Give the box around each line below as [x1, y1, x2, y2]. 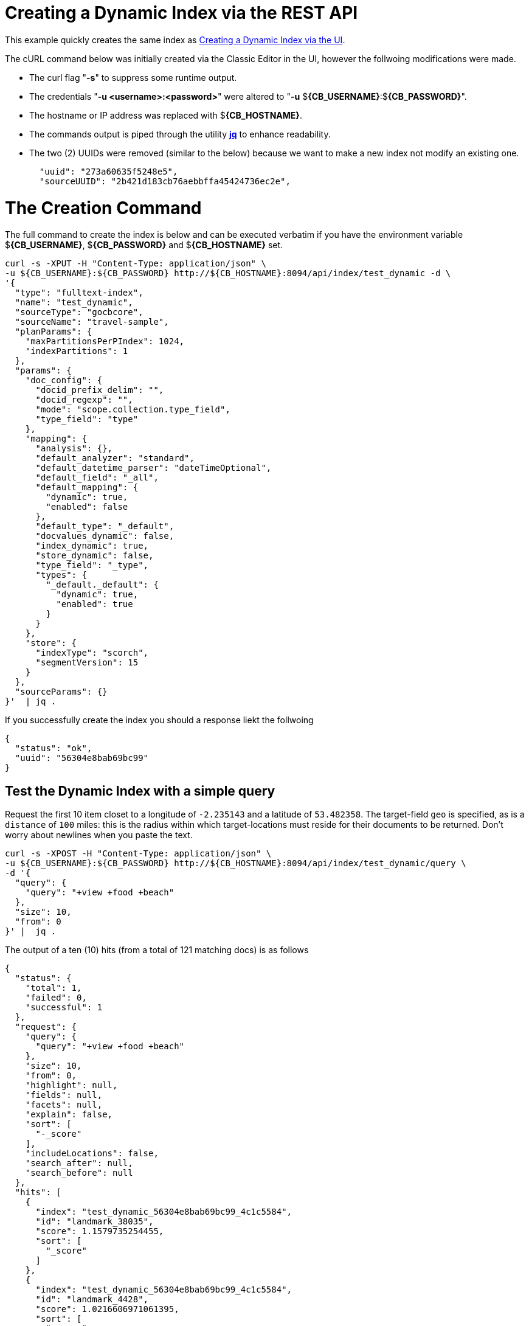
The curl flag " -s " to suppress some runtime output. [29, 72, 237, 83]
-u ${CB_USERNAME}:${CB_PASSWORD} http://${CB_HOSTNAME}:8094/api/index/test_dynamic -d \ [5, 268, 451, 279]
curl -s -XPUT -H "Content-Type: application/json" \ [5, 259, 266, 269]
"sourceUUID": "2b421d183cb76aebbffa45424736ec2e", [39, 176, 291, 186]
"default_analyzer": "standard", [35, 453, 195, 463]
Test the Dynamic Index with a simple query [5, 783, 275, 799]
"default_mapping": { [35, 482, 139, 493]
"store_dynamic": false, [35, 550, 154, 561]
